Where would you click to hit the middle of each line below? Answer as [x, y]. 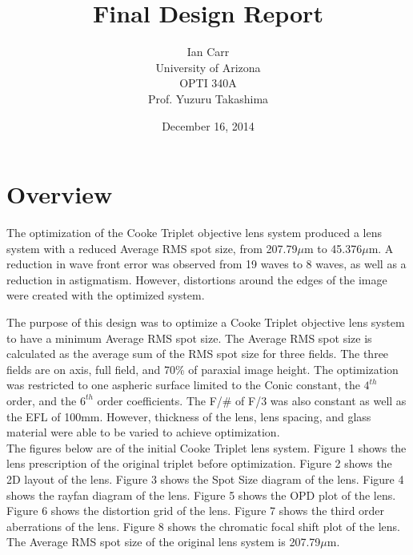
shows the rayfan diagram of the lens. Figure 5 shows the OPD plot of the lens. [201, 495]
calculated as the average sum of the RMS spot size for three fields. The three [198, 354]
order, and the [42, 400]
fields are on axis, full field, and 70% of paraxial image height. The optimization [202, 369]
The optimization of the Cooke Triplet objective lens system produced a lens [194, 233]
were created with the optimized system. [106, 295]
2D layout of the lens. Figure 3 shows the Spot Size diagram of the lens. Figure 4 [205, 479]
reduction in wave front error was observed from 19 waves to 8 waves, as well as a [206, 264]
